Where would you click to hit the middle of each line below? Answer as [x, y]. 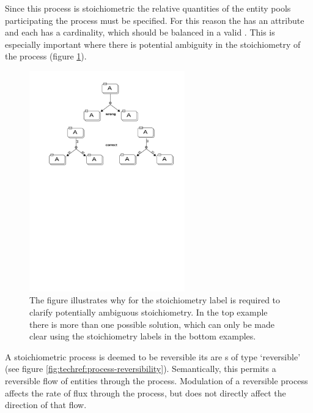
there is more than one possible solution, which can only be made [152, 324]
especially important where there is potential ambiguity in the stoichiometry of [153, 44]
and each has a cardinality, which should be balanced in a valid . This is [140, 32]
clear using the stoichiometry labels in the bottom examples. [143, 336]
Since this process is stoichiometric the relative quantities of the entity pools [148, 8]
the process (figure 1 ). [46, 56]
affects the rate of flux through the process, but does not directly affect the [145, 392]
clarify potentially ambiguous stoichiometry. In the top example [149, 312]
